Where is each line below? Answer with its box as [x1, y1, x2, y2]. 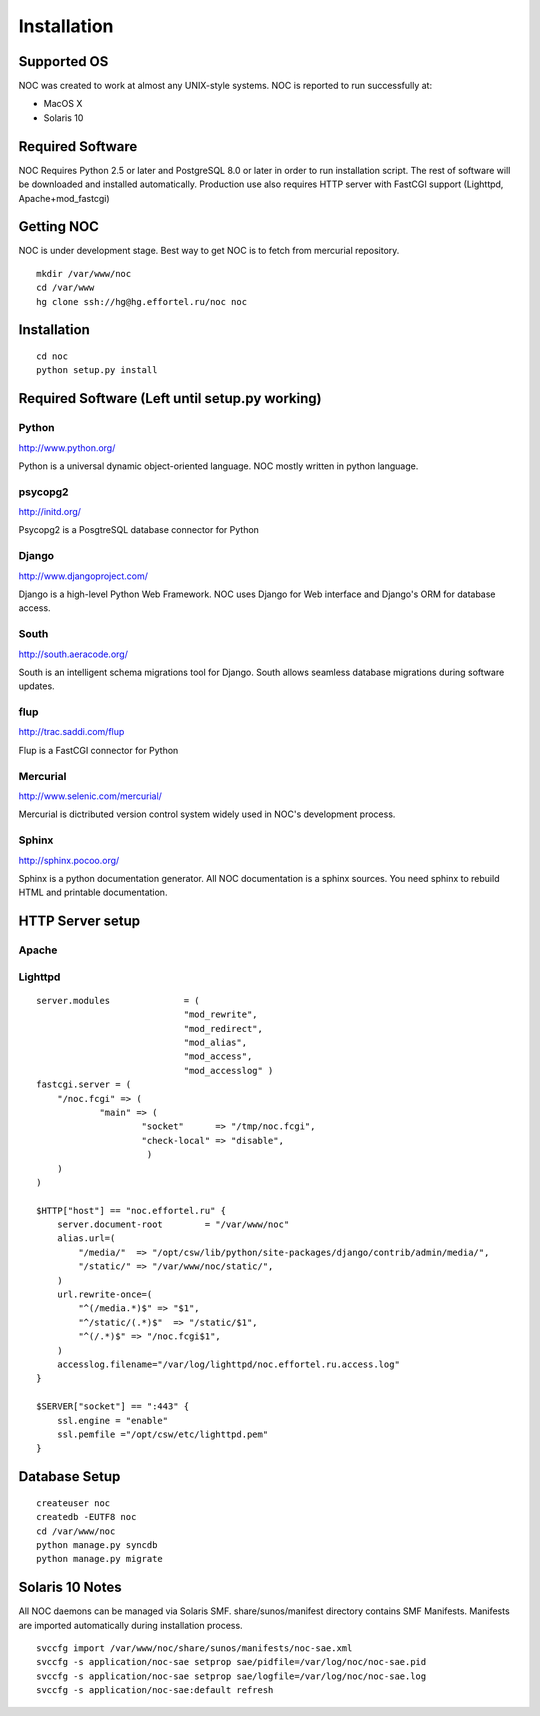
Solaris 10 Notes [18, 1579, 122, 1596]
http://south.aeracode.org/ [18, 648, 129, 660]
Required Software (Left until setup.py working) [18, 390, 322, 407]
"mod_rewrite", [183, 1009, 259, 1020]
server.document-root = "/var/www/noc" [56, 1219, 290, 1230]
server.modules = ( [36, 995, 200, 1006]
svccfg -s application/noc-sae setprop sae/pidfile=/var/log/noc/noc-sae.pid [36, 1656, 427, 1668]
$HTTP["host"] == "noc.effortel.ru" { [36, 1205, 227, 1216]
